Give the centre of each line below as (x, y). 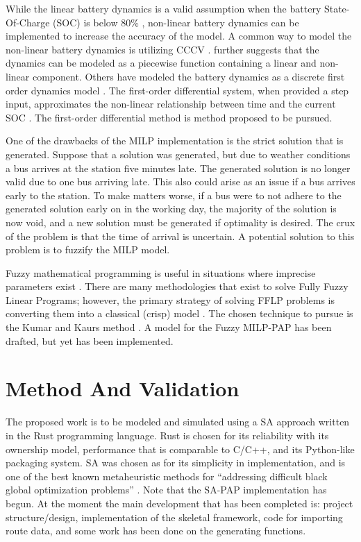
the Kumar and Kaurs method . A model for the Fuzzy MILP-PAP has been (169, 327)
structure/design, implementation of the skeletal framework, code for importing (174, 517)
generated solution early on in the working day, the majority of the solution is (171, 209)
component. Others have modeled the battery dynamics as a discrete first (188, 76)
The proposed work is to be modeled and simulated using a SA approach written (178, 422)
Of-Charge (28, 22)
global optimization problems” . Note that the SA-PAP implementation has (166, 490)
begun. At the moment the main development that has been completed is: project (179, 503)
